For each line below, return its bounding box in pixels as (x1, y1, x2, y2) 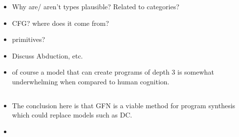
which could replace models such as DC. (12, 110, 132, 120)
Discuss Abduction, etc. (12, 50, 83, 60)
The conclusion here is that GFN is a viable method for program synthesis (12, 100, 236, 110)
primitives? (12, 34, 45, 44)
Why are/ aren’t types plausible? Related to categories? (12, 1, 179, 11)
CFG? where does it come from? (12, 18, 109, 28)
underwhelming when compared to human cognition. (12, 76, 170, 86)
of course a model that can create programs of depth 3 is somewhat (12, 67, 214, 77)
